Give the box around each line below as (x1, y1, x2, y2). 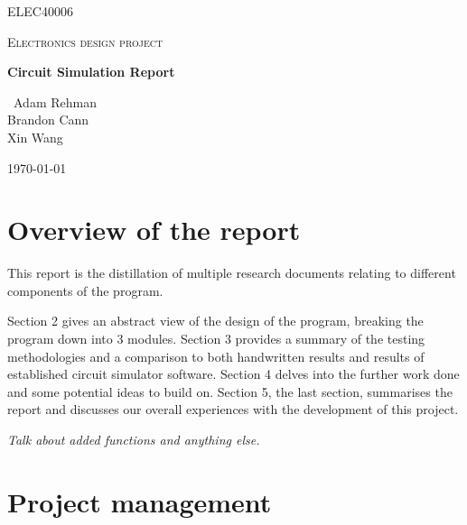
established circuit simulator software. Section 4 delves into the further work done (7, 364, 460, 383)
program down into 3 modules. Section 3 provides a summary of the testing (7, 329, 425, 348)
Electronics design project (7, 32, 163, 51)
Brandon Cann (7, 110, 89, 129)
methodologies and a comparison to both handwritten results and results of (7, 346, 425, 365)
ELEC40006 (7, 2, 73, 20)
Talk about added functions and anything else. (7, 430, 260, 449)
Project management (7, 483, 272, 520)
